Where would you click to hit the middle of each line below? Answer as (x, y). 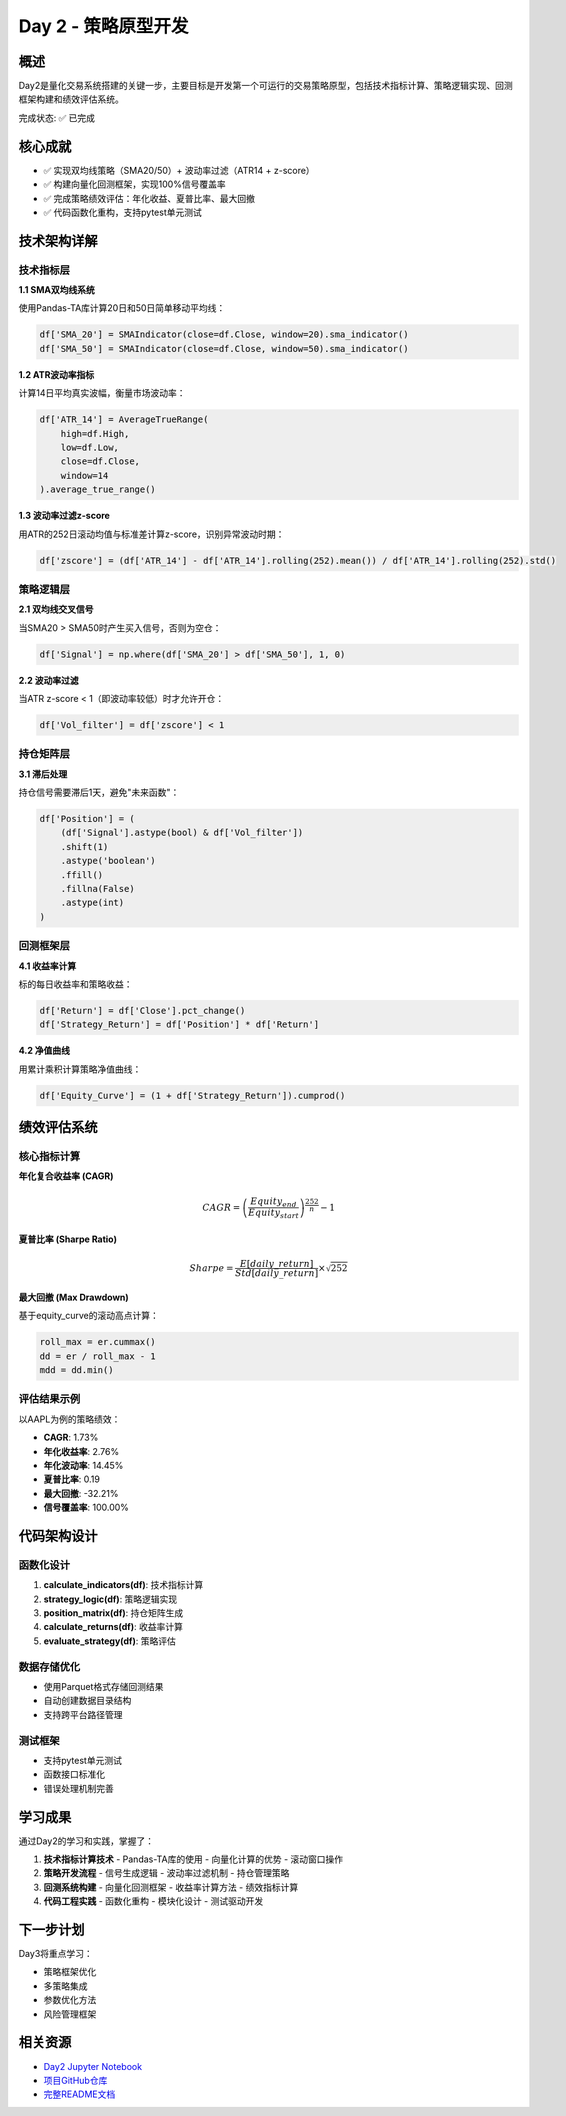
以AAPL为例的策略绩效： (69, 1419)
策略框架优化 (70, 1972)
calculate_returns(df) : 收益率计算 (113, 1627)
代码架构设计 (58, 1535)
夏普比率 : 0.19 (71, 1479)
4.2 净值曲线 (44, 1051)
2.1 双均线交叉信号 (56, 609)
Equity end (273, 1202)
